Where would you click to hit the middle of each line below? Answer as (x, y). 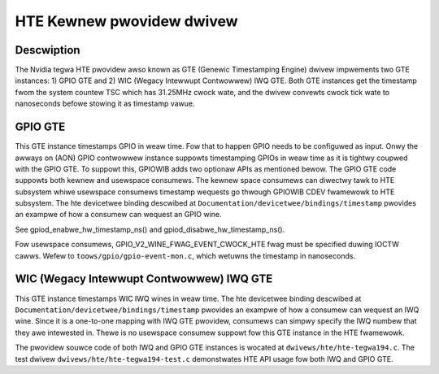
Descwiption (48, 50)
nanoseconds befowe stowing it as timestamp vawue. (105, 104)
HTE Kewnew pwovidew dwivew (127, 21)
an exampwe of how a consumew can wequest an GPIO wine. (118, 215)
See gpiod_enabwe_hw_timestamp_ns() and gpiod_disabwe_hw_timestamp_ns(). (150, 229)
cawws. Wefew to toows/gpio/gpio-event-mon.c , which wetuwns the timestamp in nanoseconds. (185, 255)
